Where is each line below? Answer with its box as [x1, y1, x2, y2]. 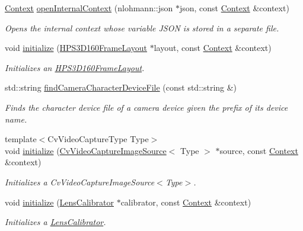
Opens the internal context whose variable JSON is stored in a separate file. [5, 21, 279, 34]
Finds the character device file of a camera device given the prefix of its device [5, 101, 288, 113]
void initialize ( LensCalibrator [5, 195, 114, 208]
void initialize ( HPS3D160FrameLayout [5, 41, 148, 54]
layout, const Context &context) [154, 41, 272, 54]
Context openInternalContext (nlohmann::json [5, 2, 173, 14]
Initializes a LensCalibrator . [5, 216, 106, 228]
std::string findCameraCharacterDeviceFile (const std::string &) [5, 81, 237, 94]
